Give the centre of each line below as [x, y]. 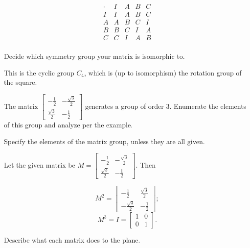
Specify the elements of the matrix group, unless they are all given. [104, 141]
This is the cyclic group [39, 72]
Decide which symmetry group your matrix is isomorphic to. [94, 56]
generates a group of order [124, 106]
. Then [146, 165]
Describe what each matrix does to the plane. [72, 239]
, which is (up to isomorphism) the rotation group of [163, 72]
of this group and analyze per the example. [68, 125]
